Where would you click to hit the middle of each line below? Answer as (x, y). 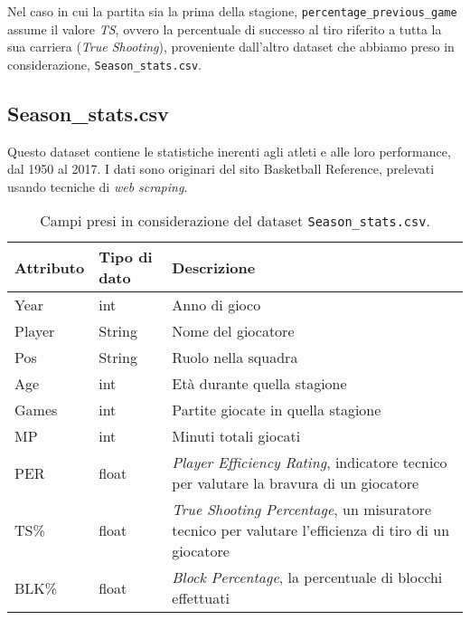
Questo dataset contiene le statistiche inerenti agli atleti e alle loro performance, (229, 151)
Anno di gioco (216, 305)
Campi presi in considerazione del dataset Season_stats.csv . (235, 221)
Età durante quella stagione (259, 384)
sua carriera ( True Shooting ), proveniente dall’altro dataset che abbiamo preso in (231, 47)
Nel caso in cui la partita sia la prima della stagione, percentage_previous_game (232, 11)
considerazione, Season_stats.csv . (105, 64)
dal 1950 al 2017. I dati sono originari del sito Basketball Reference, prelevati (221, 169)
